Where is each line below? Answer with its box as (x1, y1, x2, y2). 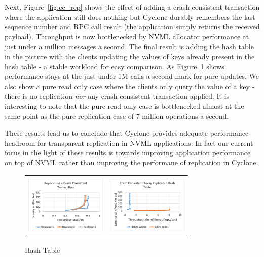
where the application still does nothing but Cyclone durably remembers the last (5, 11, 255, 22)
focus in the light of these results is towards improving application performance (5, 147, 251, 158)
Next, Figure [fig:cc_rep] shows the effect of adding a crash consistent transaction (5, 2, 260, 12)
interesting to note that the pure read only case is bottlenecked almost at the (5, 100, 244, 111)
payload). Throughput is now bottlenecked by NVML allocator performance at (5, 31, 249, 41)
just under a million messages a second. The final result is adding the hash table (5, 41, 254, 52)
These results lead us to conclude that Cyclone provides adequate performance (5, 127, 249, 138)
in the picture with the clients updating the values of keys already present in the (5, 51, 255, 61)
